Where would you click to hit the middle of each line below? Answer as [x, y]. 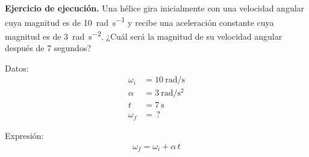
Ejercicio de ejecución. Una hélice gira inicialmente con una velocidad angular [155, 8]
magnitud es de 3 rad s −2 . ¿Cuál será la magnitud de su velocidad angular [144, 35]
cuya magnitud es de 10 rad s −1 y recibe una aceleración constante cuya [139, 21]
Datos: [17, 68]
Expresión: [24, 135]
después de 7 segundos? [48, 48]
